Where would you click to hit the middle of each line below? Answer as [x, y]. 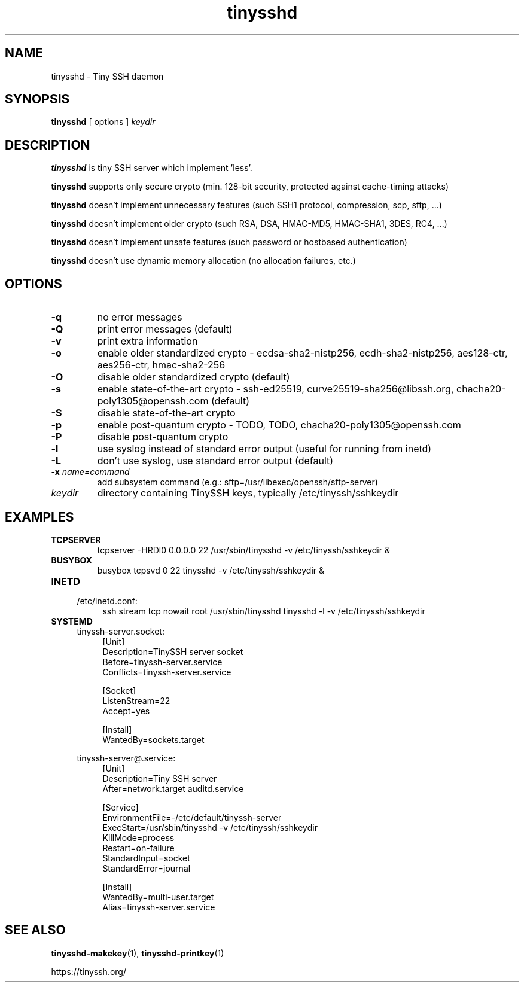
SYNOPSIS [37, 99]
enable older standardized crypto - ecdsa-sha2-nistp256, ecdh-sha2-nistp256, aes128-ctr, [302, 353]
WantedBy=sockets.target [153, 739]
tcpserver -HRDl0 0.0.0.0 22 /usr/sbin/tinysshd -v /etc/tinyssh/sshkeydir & [243, 550]
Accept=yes [126, 711]
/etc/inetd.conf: [107, 601]
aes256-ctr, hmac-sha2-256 [161, 365]
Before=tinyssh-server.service [162, 662]
